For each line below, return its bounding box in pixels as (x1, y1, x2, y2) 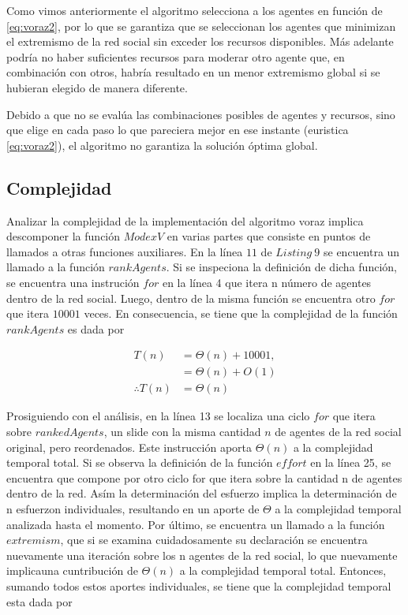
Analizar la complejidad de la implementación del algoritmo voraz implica (6, 212, 364, 229)
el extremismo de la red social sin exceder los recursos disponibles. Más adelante (6, 33, 394, 50)
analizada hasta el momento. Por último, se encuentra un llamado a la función (6, 516, 385, 532)
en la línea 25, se (310, 454, 391, 471)
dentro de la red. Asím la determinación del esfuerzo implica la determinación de (6, 485, 397, 501)
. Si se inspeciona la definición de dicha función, (166, 259, 397, 275)
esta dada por (6, 593, 73, 609)
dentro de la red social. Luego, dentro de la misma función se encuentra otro (6, 289, 376, 306)
